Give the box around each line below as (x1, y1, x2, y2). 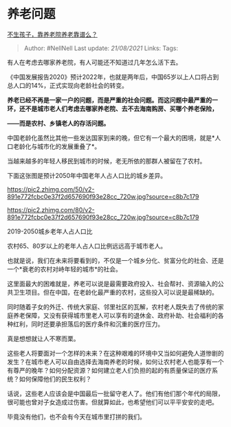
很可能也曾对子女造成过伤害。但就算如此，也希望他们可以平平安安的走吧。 (7, 397, 218, 406)
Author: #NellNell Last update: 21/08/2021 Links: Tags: (23, 44, 179, 52)
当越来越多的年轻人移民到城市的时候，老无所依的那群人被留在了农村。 (7, 157, 206, 165)
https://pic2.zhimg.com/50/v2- (7, 185, 95, 193)
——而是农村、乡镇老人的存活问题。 (7, 119, 110, 127)
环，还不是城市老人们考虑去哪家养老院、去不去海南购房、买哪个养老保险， (7, 104, 218, 113)
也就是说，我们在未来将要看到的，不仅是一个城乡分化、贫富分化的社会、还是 (7, 256, 224, 264)
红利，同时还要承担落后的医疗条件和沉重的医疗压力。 (12, 320, 164, 328)
